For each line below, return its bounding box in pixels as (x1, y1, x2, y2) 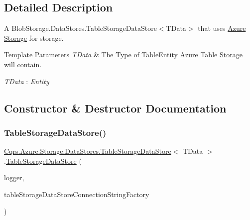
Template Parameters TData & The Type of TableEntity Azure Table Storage (4, 49, 243, 60)
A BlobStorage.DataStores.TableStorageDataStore (4, 23, 157, 33)
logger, (4, 172, 24, 183)
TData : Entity (4, 76, 49, 86)
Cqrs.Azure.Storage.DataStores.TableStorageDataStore (4, 146, 171, 156)
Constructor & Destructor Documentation (4, 100, 227, 115)
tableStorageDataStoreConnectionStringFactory (4, 189, 149, 199)
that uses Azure (198, 23, 246, 33)
